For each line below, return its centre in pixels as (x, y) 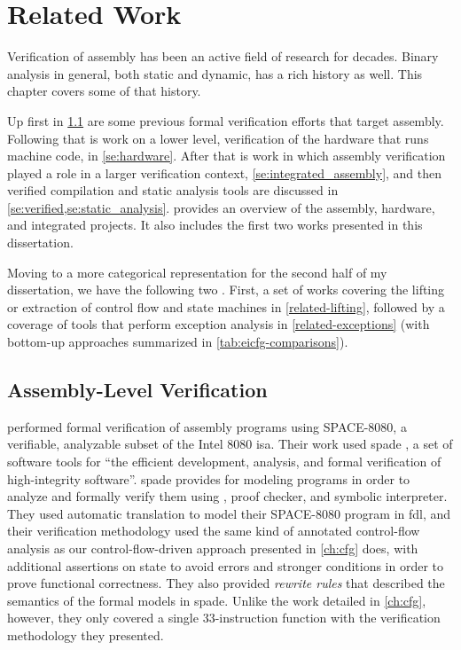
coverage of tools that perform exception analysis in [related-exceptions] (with (219, 324)
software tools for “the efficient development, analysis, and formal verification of (224, 462)
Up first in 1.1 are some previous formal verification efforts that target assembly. (226, 120)
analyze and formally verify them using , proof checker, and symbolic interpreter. (227, 496)
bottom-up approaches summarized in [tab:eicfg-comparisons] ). (178, 342)
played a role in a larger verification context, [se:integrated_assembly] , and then (225, 172)
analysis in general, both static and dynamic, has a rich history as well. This (215, 73)
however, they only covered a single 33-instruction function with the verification (224, 618)
